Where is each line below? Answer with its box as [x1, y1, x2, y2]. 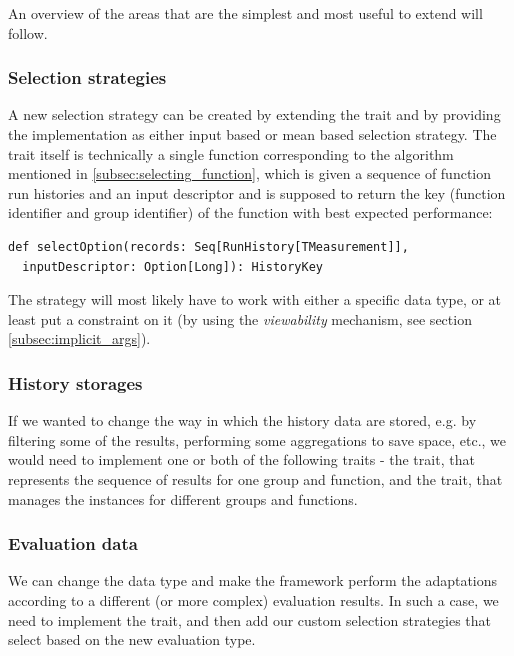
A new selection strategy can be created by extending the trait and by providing [8, 104, 501, 125]
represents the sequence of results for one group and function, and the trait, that [8, 468, 503, 489]
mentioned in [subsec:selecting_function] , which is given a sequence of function [8, 163, 492, 184]
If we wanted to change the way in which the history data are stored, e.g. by [8, 410, 477, 431]
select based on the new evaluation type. [8, 629, 256, 650]
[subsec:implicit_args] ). [8, 328, 151, 349]
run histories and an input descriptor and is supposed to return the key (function [8, 182, 506, 203]
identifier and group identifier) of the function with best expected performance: [8, 202, 493, 223]
